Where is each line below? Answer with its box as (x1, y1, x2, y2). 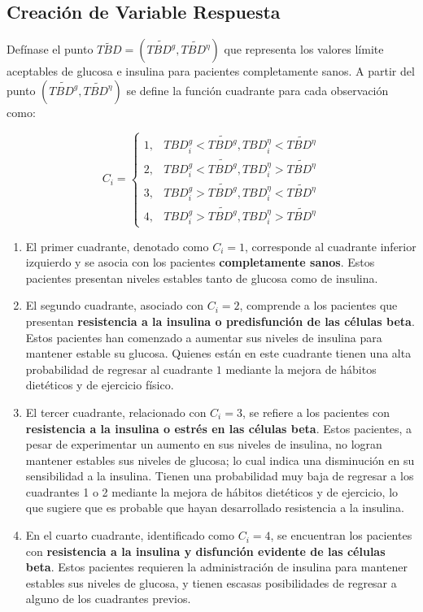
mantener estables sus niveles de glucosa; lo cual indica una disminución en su (25, 451, 415, 468)
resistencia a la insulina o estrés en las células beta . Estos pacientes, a (25, 419, 412, 436)
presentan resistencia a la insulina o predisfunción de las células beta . (25, 312, 415, 329)
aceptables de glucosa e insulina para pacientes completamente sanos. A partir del (7, 63, 415, 80)
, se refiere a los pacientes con (242, 403, 390, 420)
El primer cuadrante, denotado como (25, 237, 209, 254)
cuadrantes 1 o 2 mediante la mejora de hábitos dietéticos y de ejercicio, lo (25, 483, 399, 500)
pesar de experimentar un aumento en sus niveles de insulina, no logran (25, 436, 382, 453)
